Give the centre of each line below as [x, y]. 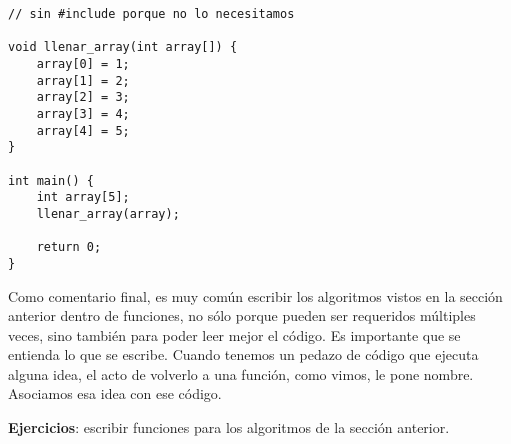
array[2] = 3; [83, 97]
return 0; [69, 247]
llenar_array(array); [108, 213]
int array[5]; [83, 197]
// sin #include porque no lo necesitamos [151, 14]
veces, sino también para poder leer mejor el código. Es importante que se [234, 334]
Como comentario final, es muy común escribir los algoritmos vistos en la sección [255, 295]
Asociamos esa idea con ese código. [115, 393]
